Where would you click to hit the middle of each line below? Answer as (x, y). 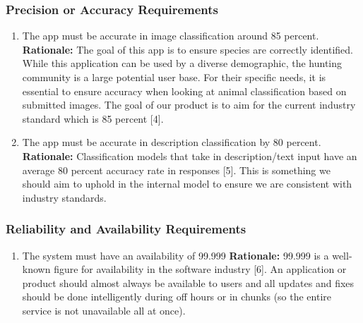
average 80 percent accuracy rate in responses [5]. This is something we (176, 170)
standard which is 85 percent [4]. (93, 118)
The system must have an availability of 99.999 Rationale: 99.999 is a (175, 255)
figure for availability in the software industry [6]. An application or (200, 269)
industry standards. (64, 197)
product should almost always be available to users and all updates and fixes (188, 282)
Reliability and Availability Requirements (126, 229)
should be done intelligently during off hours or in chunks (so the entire (177, 297)
